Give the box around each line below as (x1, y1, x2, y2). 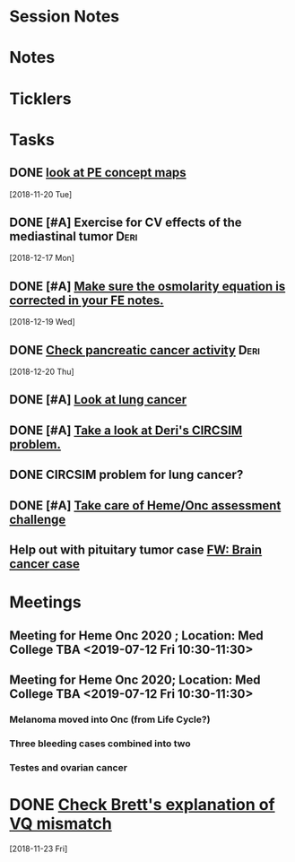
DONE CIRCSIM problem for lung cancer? (9, 467, 244, 483)
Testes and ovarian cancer (9, 761, 128, 773)
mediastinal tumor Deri (9, 229, 138, 244)
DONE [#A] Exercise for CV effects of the (9, 214, 242, 230)
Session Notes (9, 6, 120, 27)
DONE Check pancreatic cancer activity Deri (9, 343, 260, 358)
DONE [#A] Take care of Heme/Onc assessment (9, 498, 282, 513)
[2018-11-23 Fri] (9, 843, 68, 854)
